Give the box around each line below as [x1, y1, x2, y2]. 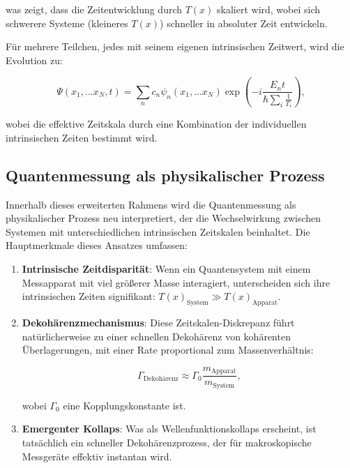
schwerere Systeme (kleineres [6, 15, 128, 30]
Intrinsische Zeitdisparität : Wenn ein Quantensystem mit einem [22, 262, 311, 276]
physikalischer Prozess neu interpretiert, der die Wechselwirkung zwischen [6, 211, 321, 225]
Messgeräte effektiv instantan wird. [22, 448, 172, 463]
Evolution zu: [6, 52, 63, 67]
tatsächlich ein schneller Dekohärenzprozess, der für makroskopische [22, 435, 312, 449]
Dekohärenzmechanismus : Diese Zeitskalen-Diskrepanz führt [22, 315, 295, 330]
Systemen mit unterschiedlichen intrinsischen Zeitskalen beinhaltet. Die [6, 224, 310, 239]
